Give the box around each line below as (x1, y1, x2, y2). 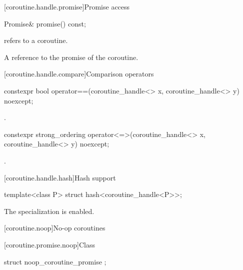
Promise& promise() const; (4, 18, 86, 28)
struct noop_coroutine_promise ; (4, 256, 106, 266)
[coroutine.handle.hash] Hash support (4, 172, 116, 182)
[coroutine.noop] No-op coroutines (4, 222, 105, 233)
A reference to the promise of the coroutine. (4, 51, 138, 62)
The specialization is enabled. (4, 205, 94, 216)
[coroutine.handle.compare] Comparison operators (4, 68, 154, 79)
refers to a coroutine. (4, 35, 68, 45)
